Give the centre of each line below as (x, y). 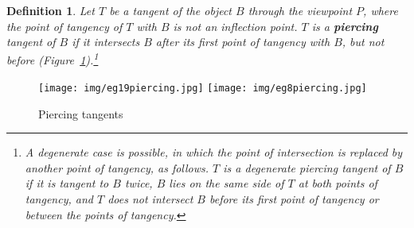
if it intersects (106, 42)
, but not (363, 42)
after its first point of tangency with (243, 42)
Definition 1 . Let (51, 10)
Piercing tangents (81, 113)
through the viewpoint (300, 10)
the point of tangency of (64, 26)
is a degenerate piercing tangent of (307, 167)
